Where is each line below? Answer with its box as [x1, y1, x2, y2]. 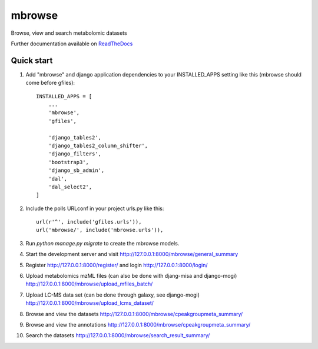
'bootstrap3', [48, 159, 90, 165]
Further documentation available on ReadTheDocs [11, 40, 133, 47]
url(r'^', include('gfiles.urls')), [36, 218, 142, 225]
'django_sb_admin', [48, 167, 105, 174]
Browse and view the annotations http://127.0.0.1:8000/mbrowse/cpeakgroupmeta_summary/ [25, 321, 251, 328]
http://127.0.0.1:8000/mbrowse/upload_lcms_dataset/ [25, 300, 154, 307]
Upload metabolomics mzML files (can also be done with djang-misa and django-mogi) [25, 272, 237, 280]
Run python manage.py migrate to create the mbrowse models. [25, 240, 180, 247]
